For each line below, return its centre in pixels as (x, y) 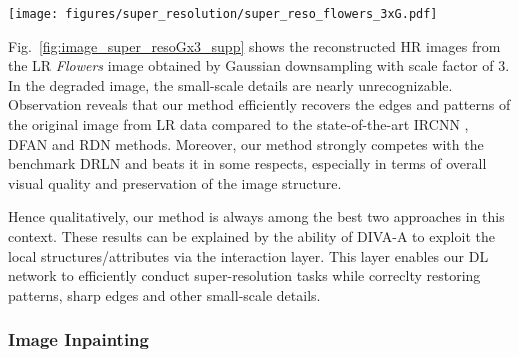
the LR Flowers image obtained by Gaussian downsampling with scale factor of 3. (259, 65)
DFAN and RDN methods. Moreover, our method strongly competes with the (246, 143)
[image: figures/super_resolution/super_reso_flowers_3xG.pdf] (223, 14)
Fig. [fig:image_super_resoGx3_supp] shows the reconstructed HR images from (254, 45)
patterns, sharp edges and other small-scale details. (164, 294)
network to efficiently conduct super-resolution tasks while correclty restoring (244, 275)
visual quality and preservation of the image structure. (175, 182)
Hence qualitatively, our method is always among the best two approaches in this (256, 216)
